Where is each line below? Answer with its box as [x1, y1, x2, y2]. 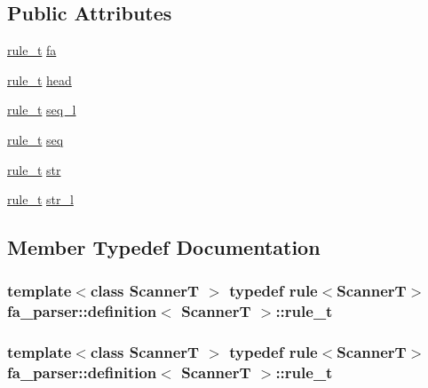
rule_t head [7, 70, 72, 89]
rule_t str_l [7, 190, 74, 209]
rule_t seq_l [7, 100, 76, 119]
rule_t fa [7, 41, 57, 59]
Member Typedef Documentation [7, 234, 321, 261]
